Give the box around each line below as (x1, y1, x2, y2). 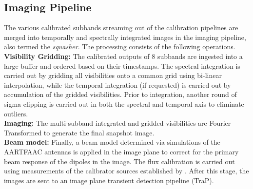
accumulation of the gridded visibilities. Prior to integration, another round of (4, 89, 237, 99)
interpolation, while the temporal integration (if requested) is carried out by (4, 79, 231, 90)
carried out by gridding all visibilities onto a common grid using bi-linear (4, 70, 222, 80)
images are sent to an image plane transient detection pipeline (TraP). (4, 175, 214, 185)
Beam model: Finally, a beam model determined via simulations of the (4, 137, 220, 147)
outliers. (4, 108, 28, 118)
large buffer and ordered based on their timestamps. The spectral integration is (4, 60, 240, 71)
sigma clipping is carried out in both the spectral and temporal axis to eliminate (4, 98, 244, 109)
